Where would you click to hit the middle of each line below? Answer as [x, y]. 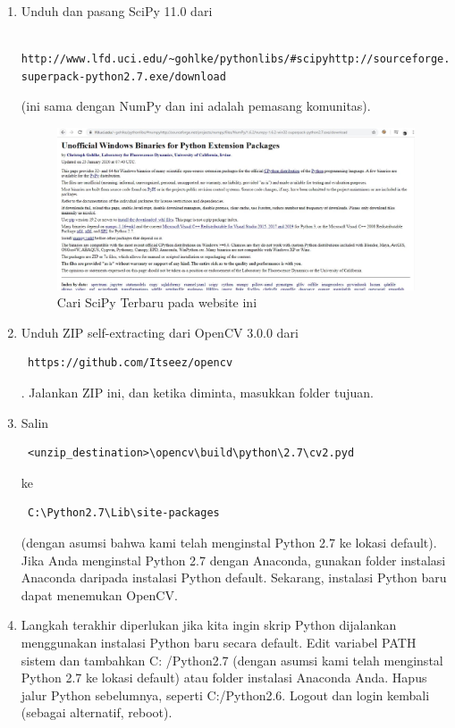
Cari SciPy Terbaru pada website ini [157, 302]
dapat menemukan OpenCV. [99, 594]
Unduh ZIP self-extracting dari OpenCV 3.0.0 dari [160, 332]
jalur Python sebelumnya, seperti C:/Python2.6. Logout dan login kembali [225, 695]
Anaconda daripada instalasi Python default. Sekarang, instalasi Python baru [234, 577]
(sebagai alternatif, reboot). [97, 712]
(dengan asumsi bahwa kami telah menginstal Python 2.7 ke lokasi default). [229, 543]
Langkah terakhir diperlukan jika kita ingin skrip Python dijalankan [209, 625]
